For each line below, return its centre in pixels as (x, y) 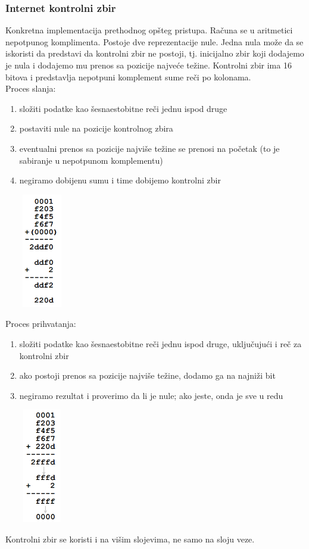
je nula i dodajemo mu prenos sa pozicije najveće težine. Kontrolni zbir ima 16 (149, 65)
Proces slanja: (31, 88)
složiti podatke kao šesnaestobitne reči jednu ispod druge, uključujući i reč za (160, 343)
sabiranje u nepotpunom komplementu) (91, 160)
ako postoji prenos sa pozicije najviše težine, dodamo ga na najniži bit (147, 375)
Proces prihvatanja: (41, 324)
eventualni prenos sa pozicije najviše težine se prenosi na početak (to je (149, 148)
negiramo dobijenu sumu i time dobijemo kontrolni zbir (120, 180)
